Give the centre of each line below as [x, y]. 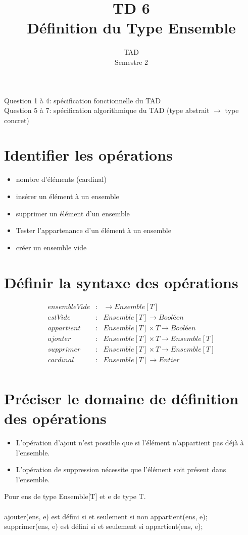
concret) [17, 120]
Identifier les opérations [88, 155]
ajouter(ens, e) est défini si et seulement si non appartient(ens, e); [106, 516]
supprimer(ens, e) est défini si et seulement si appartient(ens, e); [104, 526]
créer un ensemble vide [51, 247]
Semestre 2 [131, 62]
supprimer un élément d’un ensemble [73, 213]
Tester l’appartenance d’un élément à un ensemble [93, 230]
